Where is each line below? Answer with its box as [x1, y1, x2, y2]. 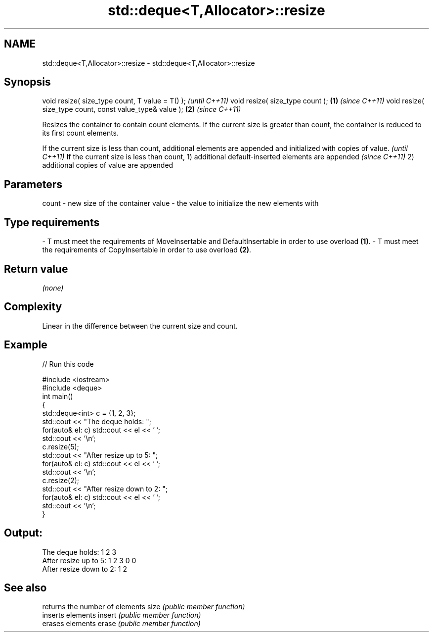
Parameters [4, 178, 62, 191]
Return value [4, 262, 68, 275]
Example [4, 339, 47, 351]
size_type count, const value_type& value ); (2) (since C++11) [42, 105, 241, 114]
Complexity [4, 300, 62, 313]
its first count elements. [42, 129, 119, 138]
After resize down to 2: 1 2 [42, 564, 128, 573]
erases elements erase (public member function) [42, 619, 201, 628]
